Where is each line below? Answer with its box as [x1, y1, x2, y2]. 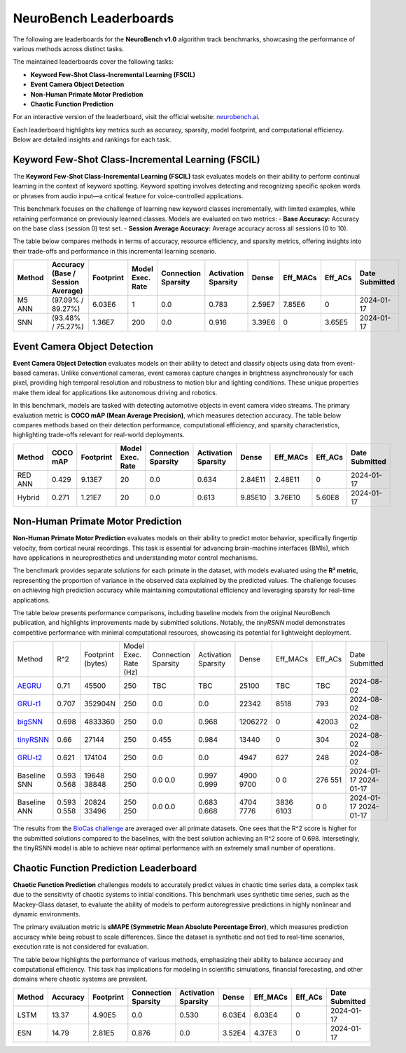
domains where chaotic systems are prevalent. [13, 975, 148, 984]
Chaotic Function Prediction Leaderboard [13, 862, 197, 874]
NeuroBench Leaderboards [13, 11, 174, 26]
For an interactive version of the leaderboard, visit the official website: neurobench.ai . [13, 113, 260, 121]
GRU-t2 [17, 753, 43, 763]
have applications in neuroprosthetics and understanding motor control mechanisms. [13, 553, 258, 562]
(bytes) [84, 659, 108, 668]
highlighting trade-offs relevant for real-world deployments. [13, 431, 185, 439]
